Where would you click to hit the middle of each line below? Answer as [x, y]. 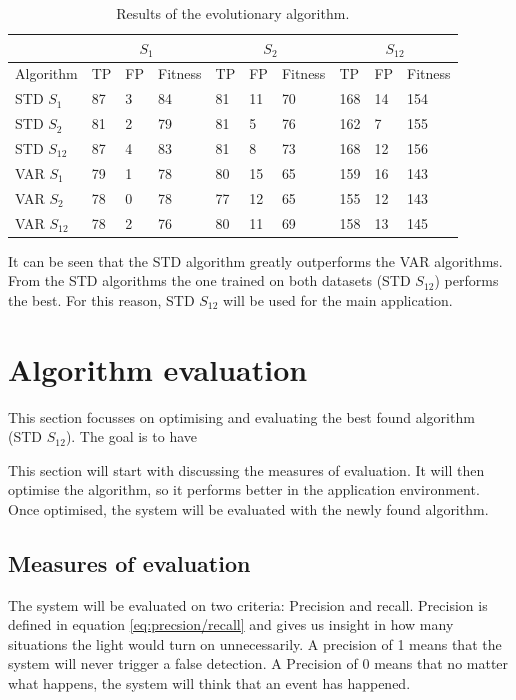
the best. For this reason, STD [101, 299]
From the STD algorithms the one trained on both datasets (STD [209, 280]
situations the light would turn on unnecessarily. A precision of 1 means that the [255, 643]
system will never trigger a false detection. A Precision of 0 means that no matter [258, 663]
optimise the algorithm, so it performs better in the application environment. [244, 489]
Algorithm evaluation [158, 368]
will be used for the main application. [338, 299]
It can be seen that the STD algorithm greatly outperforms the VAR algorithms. [255, 260]
